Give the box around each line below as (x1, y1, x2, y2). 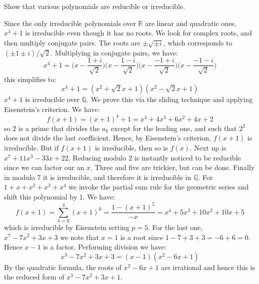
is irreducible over (25, 94, 80, 104)
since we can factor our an (4, 162, 84, 172)
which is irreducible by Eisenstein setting (4, 221, 129, 232)
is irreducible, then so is (95, 142, 168, 153)
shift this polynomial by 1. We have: (4, 191, 115, 202)
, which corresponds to (163, 37, 232, 47)
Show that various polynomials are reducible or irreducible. (4, 1, 185, 11)
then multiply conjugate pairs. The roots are (4, 37, 140, 47)
